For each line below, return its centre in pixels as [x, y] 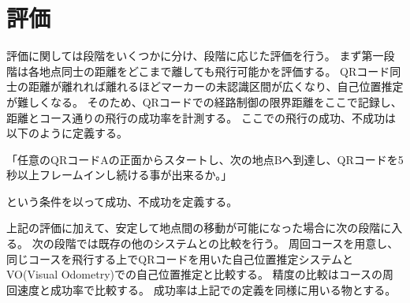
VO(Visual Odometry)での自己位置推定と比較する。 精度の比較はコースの [194, 274]
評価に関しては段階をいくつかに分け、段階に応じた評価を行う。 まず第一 [195, 56]
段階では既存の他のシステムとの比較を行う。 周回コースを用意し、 [226, 243]
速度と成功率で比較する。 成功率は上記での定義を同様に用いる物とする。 [207, 289]
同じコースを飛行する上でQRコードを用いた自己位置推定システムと [180, 258]
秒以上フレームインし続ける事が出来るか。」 [119, 175]
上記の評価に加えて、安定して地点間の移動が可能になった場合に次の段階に [199, 228]
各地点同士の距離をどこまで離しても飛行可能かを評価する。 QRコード [209, 71]
